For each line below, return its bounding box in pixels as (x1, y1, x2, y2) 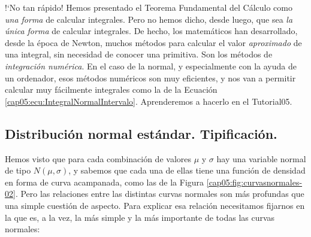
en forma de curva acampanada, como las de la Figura (5, 175, 204, 188)
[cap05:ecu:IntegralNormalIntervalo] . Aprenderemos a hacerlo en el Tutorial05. (5, 95, 292, 107)
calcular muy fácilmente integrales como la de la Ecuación (5, 83, 218, 96)
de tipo (5, 164, 31, 177)
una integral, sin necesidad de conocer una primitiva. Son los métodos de (5, 48, 273, 60)
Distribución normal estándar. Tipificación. (5, 124, 277, 142)
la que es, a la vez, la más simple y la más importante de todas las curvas (5, 211, 275, 223)
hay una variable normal (216, 152, 306, 165)
